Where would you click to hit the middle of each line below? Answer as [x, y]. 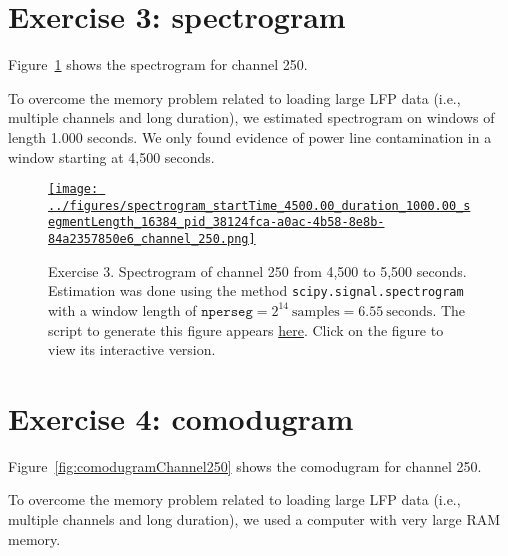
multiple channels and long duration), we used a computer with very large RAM [254, 519]
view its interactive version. [132, 349]
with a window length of [122, 309]
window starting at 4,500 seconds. [111, 156]
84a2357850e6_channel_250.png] [152, 239]
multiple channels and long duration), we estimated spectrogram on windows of [251, 117]
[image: [73, 189]
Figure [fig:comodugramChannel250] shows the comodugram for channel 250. [245, 465]
